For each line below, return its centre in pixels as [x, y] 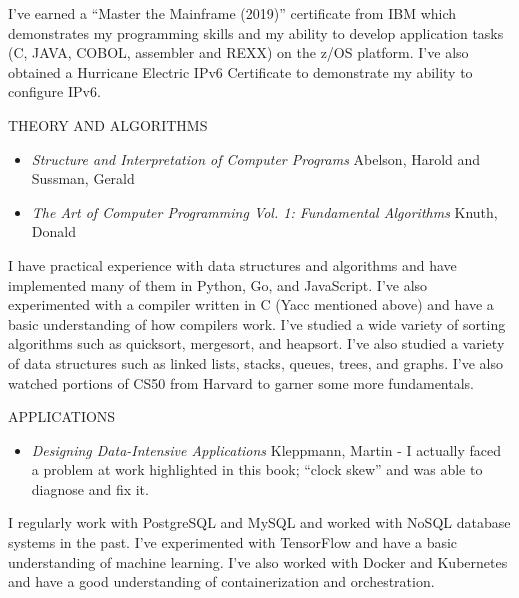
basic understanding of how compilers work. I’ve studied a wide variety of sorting [257, 323]
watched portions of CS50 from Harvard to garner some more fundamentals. [241, 382]
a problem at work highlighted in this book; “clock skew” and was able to [257, 469]
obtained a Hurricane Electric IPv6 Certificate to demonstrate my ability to [240, 71]
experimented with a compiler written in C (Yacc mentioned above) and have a [251, 304]
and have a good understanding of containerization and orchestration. [221, 581]
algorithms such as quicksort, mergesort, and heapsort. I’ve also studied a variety [256, 343]
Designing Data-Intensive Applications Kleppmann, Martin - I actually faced [266, 449]
